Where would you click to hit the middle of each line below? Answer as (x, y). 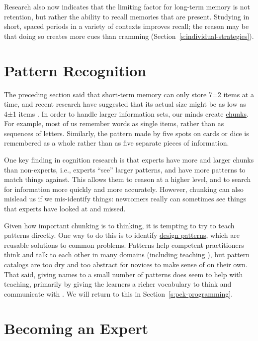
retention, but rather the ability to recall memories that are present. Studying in (127, 16)
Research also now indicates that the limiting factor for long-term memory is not (127, 6)
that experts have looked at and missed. (65, 209)
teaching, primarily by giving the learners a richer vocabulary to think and (118, 284)
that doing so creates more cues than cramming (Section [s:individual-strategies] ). (129, 36)
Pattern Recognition (75, 70)
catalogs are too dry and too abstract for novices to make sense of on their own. (126, 264)
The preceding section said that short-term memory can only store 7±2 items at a (129, 94)
